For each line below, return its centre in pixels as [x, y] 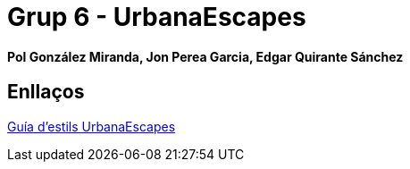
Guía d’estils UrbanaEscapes [92, 126]
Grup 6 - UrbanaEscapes [157, 17]
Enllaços [46, 92]
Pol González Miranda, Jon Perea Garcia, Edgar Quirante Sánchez [205, 56]
